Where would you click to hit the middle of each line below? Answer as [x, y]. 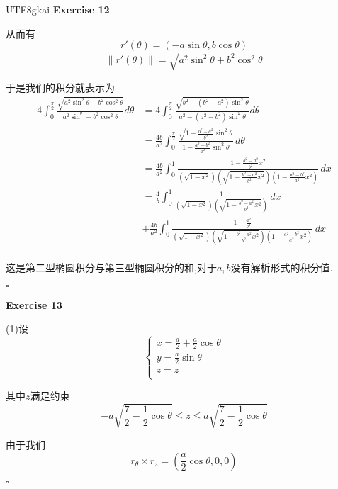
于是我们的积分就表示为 [60, 87]
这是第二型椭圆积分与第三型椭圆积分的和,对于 [111, 268]
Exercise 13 [34, 304]
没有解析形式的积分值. [282, 268]
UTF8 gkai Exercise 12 [58, 9]
